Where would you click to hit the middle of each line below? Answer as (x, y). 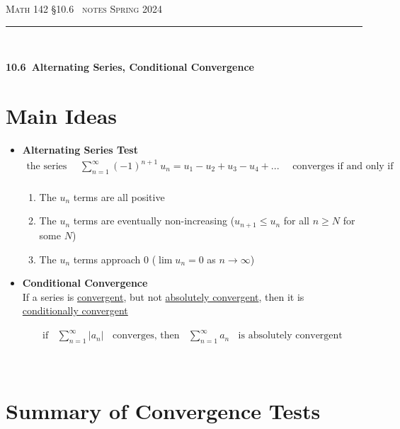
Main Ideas (61, 115)
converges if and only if (343, 167)
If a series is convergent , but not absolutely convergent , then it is (163, 296)
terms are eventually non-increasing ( (154, 221)
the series (47, 167)
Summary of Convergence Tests (163, 410)
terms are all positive (119, 196)
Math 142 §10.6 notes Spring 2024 (84, 8)
